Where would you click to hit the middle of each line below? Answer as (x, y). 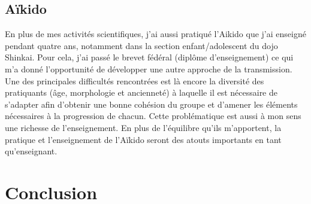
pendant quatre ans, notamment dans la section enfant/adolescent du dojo (141, 45)
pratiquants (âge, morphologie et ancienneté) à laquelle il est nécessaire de (141, 92)
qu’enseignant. (31, 151)
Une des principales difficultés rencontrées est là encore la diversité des (135, 80)
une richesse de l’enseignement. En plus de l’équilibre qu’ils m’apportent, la (143, 127)
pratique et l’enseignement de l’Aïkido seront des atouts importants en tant (143, 139)
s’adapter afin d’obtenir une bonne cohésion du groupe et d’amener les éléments (151, 104)
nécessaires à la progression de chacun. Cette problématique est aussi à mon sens (153, 116)
